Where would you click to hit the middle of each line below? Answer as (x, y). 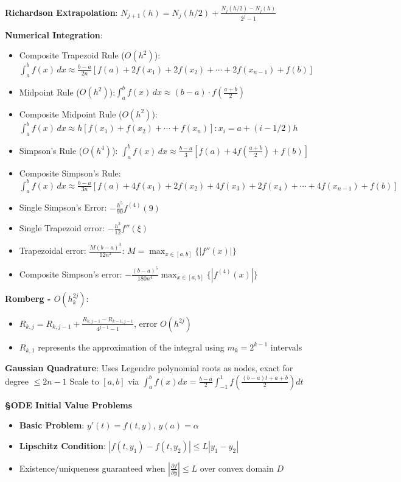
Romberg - (28, 298)
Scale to (84, 381)
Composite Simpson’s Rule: (70, 173)
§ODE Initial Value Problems (69, 404)
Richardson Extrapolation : (61, 12)
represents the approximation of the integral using (131, 347)
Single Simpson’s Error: (63, 207)
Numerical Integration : (54, 34)
